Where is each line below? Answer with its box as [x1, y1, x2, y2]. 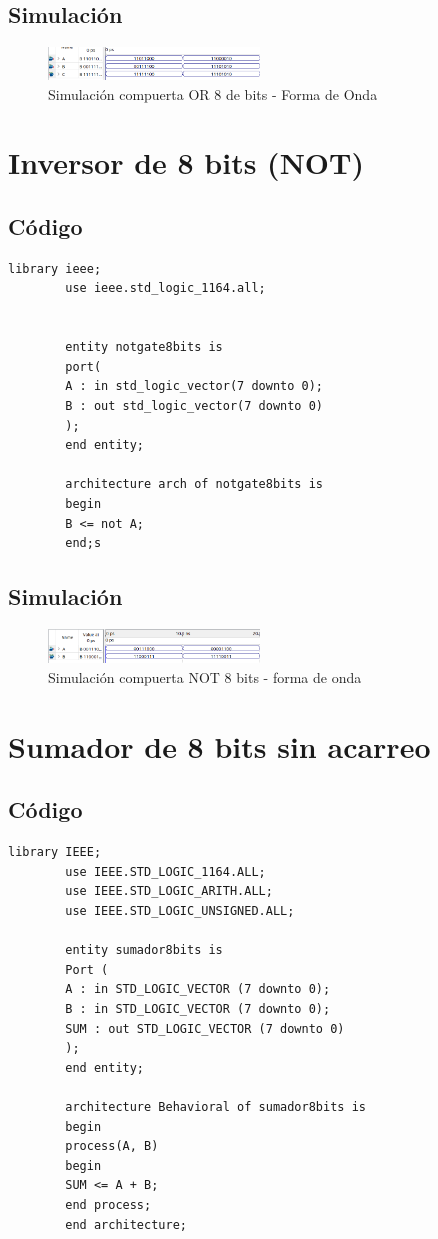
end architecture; [65, 1217, 187, 1232]
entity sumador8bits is [65, 943, 223, 958]
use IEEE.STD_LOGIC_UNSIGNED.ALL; [65, 904, 295, 919]
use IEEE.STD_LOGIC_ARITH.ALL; [65, 884, 273, 899]
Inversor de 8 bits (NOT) [8, 142, 364, 183]
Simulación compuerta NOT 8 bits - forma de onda [48, 667, 362, 688]
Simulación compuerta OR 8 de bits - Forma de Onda [48, 83, 378, 104]
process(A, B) [65, 1139, 159, 1154]
